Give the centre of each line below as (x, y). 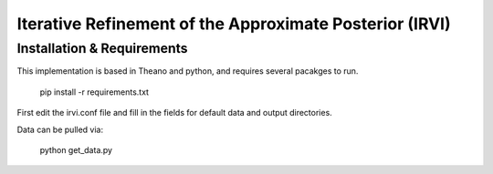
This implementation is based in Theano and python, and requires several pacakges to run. (188, 71)
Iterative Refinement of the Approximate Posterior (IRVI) (234, 24)
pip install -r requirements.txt (94, 92)
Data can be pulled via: (60, 129)
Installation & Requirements (102, 48)
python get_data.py (76, 149)
